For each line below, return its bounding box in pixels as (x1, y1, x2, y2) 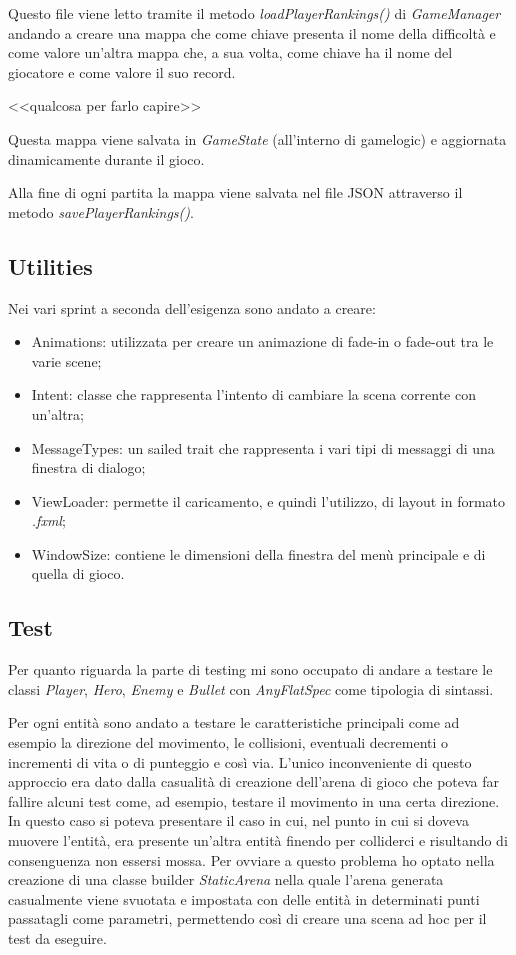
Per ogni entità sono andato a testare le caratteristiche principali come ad (8, 712, 460, 733)
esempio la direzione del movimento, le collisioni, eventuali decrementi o (8, 732, 449, 753)
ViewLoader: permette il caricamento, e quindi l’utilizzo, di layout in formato (31, 490, 506, 511)
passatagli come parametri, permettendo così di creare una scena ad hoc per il (8, 908, 487, 929)
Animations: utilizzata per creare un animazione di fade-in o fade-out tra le (31, 331, 494, 352)
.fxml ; (31, 510, 66, 531)
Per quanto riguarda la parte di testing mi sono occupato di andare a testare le (8, 659, 493, 680)
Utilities (8, 250, 93, 281)
